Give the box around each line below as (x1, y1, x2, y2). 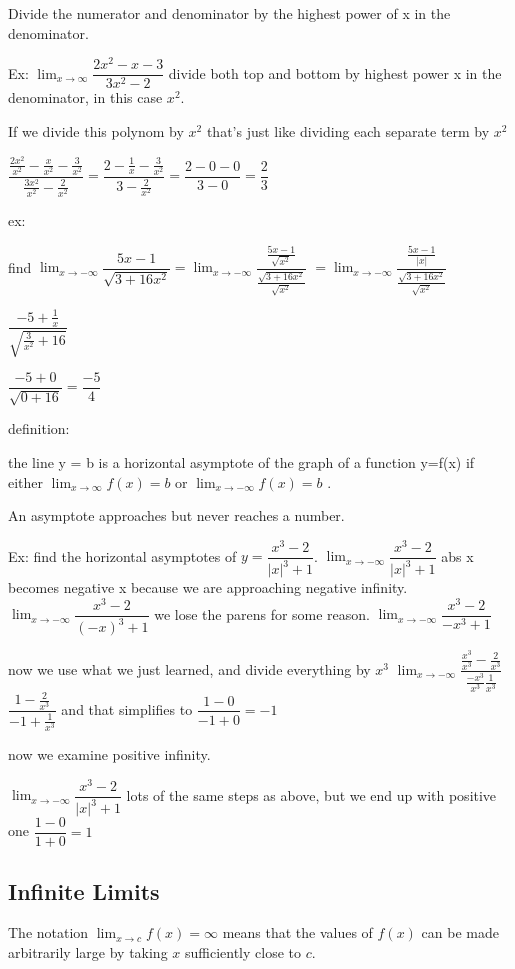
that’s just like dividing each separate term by (206, 120, 490, 141)
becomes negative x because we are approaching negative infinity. (8, 577, 408, 598)
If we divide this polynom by (8, 120, 184, 141)
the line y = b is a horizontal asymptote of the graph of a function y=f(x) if (8, 451, 475, 472)
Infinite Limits (8, 875, 160, 906)
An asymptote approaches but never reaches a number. (8, 505, 345, 526)
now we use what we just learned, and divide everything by (8, 658, 371, 679)
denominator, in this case (8, 87, 163, 108)
